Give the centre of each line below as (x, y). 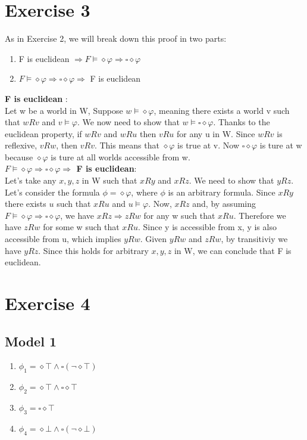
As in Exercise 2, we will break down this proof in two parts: (116, 38)
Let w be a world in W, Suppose (64, 110)
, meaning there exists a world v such (222, 110)
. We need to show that (231, 180)
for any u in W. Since (216, 133)
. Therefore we (260, 215)
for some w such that (81, 227)
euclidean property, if (43, 133)
